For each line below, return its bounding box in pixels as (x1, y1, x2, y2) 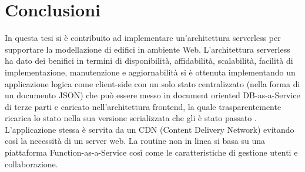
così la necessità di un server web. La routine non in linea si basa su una (5, 135, 265, 147)
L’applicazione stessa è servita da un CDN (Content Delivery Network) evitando (5, 123, 294, 135)
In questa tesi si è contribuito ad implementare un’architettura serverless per (5, 32, 281, 44)
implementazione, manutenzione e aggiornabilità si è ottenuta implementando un (5, 66, 296, 78)
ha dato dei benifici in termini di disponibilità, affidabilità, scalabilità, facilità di (5, 54, 293, 67)
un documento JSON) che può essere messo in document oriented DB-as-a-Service (5, 89, 300, 101)
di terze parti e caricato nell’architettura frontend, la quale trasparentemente (5, 100, 281, 112)
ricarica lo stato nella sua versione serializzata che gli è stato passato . (5, 112, 257, 124)
